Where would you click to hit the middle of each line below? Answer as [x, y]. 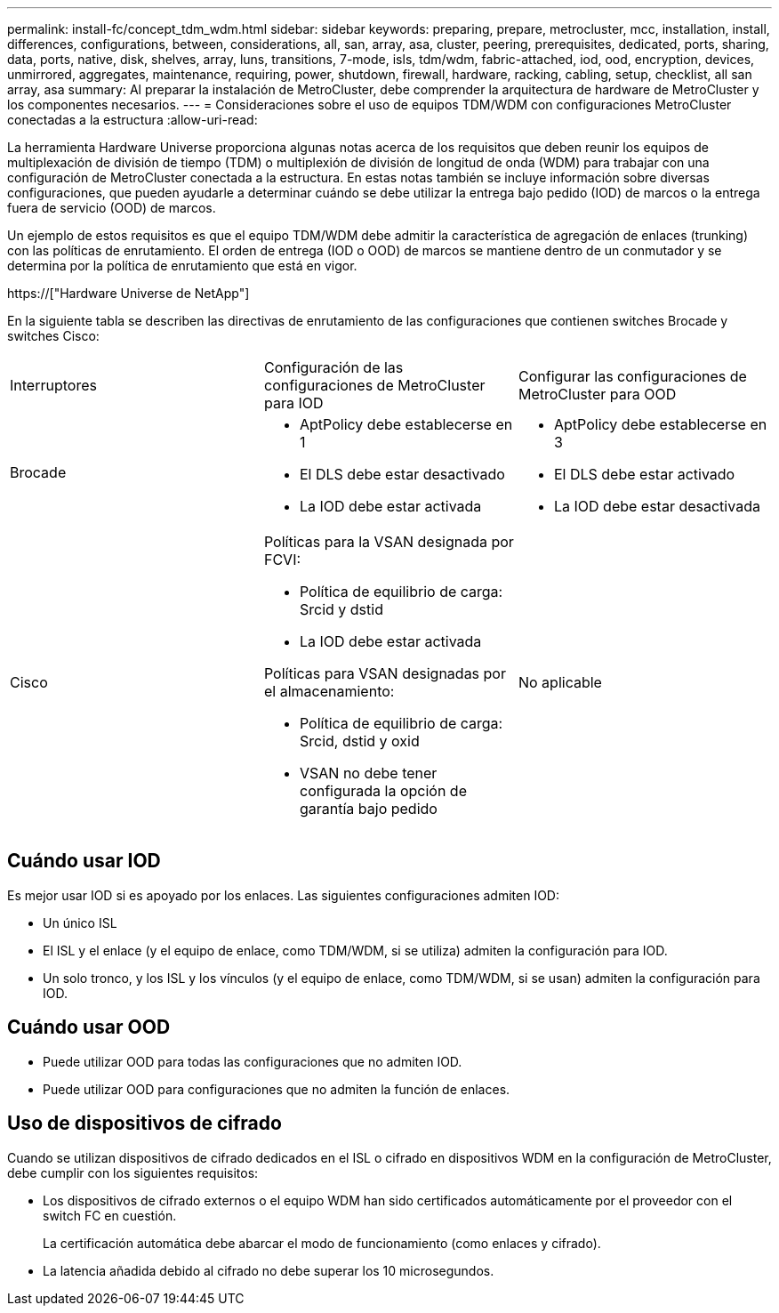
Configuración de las [333, 367]
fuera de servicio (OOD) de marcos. [112, 208]
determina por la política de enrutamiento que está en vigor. [182, 266]
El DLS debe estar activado [644, 474]
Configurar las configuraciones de [632, 376]
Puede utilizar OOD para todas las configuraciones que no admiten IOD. [253, 1061]
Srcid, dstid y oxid [359, 741]
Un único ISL [80, 922]
